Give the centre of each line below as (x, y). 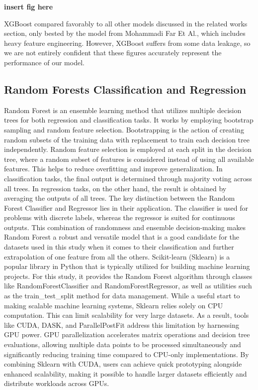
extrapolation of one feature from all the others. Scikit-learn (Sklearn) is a (117, 256)
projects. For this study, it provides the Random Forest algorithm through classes (128, 276)
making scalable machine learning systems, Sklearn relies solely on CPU (114, 305)
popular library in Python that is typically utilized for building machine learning (127, 266)
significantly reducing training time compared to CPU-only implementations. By (127, 354)
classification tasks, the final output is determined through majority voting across (128, 178)
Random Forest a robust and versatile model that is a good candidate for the (122, 237)
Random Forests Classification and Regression (125, 89)
